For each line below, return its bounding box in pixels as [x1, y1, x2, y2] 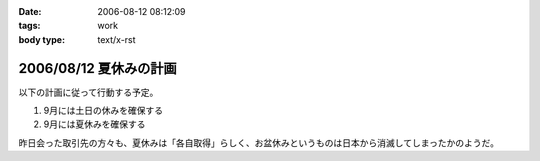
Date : [18, 6, 42, 17]
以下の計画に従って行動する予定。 [18, 86, 159, 98]
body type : [18, 33, 65, 45]
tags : [18, 20, 41, 32]
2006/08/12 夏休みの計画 [18, 60, 177, 77]
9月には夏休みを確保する [43, 118, 146, 130]
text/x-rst [97, 33, 136, 45]
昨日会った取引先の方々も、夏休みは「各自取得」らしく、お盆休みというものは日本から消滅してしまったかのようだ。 [18, 136, 500, 149]
